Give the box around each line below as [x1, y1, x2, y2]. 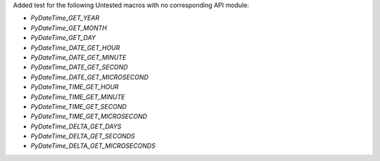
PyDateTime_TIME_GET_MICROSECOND [30, 112, 148, 121]
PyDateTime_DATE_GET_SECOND [30, 63, 128, 72]
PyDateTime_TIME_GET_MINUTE [30, 92, 125, 101]
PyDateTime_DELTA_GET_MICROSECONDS [30, 141, 156, 150]
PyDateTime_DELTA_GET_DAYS [30, 122, 122, 130]
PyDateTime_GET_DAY [30, 34, 96, 42]
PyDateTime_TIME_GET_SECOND [30, 102, 127, 110]
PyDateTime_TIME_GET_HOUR [30, 83, 119, 91]
